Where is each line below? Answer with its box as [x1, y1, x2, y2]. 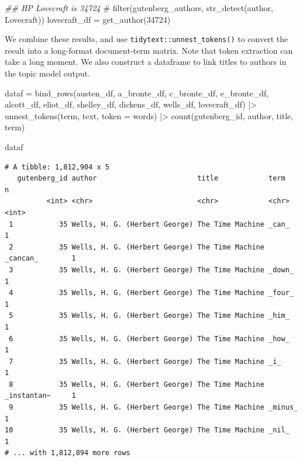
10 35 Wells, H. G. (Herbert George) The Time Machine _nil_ [5, 426, 290, 435]
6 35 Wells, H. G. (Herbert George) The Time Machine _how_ [9, 334, 290, 343]
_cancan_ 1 [5, 254, 76, 263]
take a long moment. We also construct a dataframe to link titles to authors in [5, 56, 287, 68]
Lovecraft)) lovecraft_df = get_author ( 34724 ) [5, 13, 171, 25]
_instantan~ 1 [5, 391, 76, 400]
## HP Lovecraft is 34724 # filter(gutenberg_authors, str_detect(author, [5, 2, 273, 13]
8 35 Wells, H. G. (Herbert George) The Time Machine [9, 380, 264, 389]
